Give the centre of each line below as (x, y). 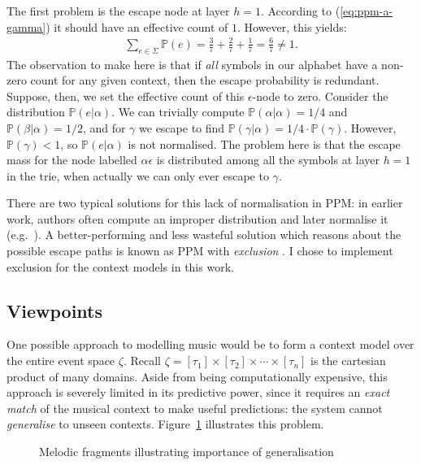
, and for (104, 127)
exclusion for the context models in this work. (120, 266)
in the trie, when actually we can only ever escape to (138, 175)
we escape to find (182, 127)
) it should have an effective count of (137, 26)
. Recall (142, 361)
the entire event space (61, 361)
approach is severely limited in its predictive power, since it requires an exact (198, 392)
